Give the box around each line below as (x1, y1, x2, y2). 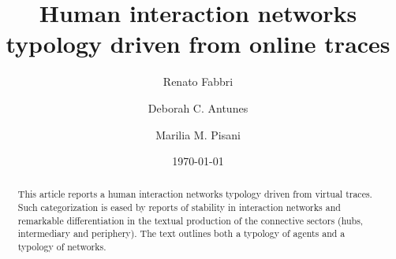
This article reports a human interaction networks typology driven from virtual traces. (17, 187, 372, 201)
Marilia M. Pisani (155, 126, 241, 142)
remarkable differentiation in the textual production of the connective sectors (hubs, (17, 213, 364, 227)
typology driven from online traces (6, 28, 390, 60)
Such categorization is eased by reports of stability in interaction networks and (17, 201, 341, 214)
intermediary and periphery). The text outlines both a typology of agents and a (17, 227, 346, 240)
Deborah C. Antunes (148, 99, 248, 116)
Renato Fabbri (163, 73, 233, 90)
